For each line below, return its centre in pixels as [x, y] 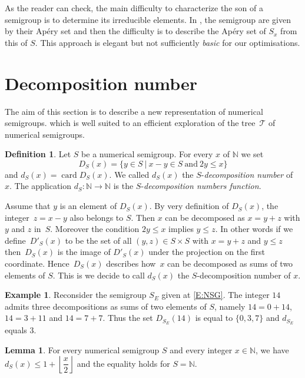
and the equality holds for [123, 363]
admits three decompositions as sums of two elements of [106, 306]
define [15, 240]
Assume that [28, 206]
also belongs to [97, 217]
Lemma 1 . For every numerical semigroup [82, 349]
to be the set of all [98, 240]
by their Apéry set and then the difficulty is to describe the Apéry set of [135, 31]
